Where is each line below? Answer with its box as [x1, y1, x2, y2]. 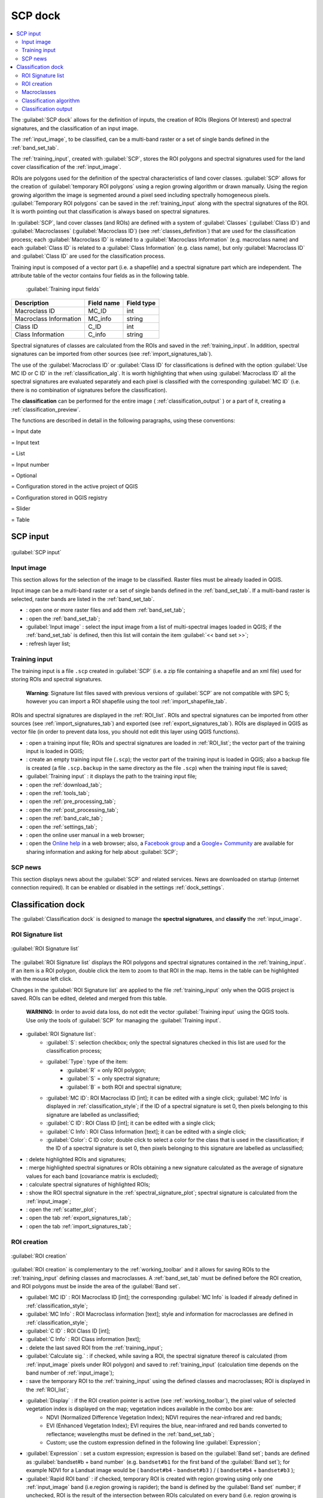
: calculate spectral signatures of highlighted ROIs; [26, 1180, 151, 1188]
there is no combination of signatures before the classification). [11, 386, 167, 394]
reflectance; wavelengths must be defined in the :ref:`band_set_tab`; [46, 1430, 215, 1437]
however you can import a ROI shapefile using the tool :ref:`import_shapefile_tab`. [26, 698, 227, 705]
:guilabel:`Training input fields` [26, 285, 101, 293]
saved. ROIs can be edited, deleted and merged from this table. [11, 995, 167, 1002]
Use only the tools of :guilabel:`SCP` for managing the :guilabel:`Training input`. [26, 1016, 221, 1024]
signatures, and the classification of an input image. [11, 125, 139, 132]
